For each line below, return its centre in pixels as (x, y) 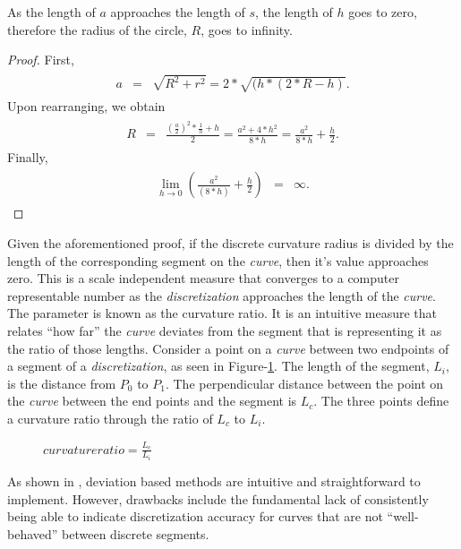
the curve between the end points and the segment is (152, 401)
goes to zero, (383, 12)
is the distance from (62, 383)
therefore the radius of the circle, (97, 29)
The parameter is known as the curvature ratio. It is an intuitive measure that (222, 313)
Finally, (28, 156)
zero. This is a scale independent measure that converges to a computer (203, 278)
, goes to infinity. (247, 29)
